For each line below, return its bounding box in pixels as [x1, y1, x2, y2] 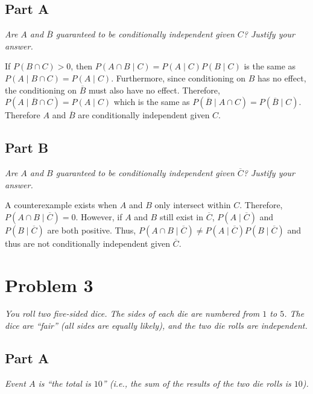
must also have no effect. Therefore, [89, 83, 220, 96]
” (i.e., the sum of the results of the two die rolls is [102, 377, 291, 389]
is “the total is [38, 377, 91, 389]
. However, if [75, 210, 122, 223]
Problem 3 [5, 272, 93, 297]
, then [71, 60, 93, 72]
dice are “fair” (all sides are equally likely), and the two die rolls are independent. [5, 319, 308, 332]
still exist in [159, 210, 204, 223]
